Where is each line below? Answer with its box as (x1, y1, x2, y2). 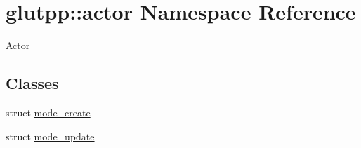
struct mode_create (6, 105, 91, 119)
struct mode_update (6, 128, 95, 143)
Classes (6, 72, 59, 94)
